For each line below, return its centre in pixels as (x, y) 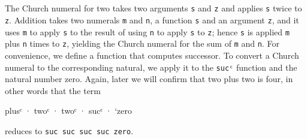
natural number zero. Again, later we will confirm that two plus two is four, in (149, 79)
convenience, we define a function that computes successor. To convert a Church (152, 55)
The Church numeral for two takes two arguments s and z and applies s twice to (153, 8)
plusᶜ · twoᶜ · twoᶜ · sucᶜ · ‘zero (69, 111)
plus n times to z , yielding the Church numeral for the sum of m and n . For (142, 43)
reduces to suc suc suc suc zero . (69, 131)
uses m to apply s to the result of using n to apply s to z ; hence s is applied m (147, 31)
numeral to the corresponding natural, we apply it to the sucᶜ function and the (151, 67)
